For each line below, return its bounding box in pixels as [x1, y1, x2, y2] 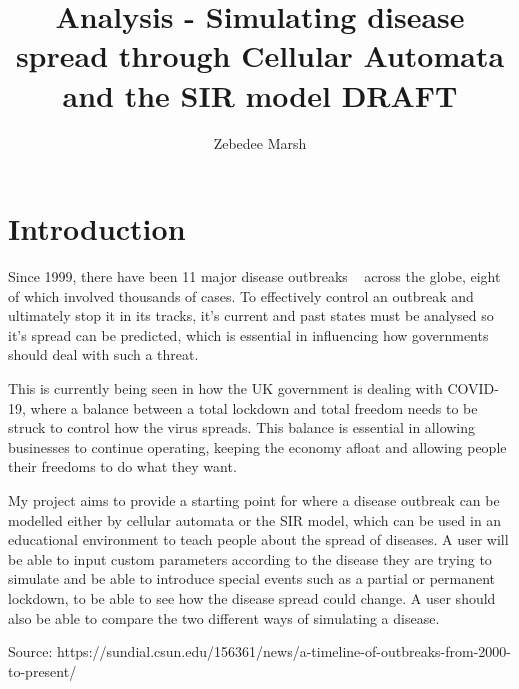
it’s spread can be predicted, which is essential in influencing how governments [8, 324, 489, 345]
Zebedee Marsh [213, 132, 307, 153]
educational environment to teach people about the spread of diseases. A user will [8, 529, 509, 550]
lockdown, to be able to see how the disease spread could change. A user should [8, 587, 496, 608]
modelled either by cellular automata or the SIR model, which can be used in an [8, 509, 502, 530]
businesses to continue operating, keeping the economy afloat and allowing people [8, 436, 507, 457]
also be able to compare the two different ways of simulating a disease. [8, 607, 440, 628]
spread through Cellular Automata [15, 35, 505, 76]
